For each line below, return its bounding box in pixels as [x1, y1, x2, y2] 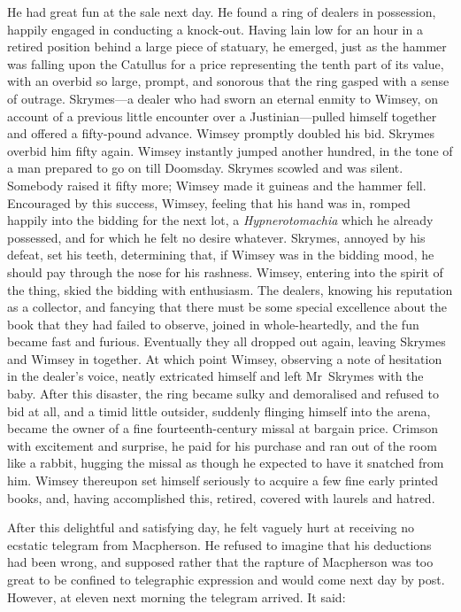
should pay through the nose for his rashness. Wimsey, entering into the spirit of [7, 262, 443, 281]
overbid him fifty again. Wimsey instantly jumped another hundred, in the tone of [7, 141, 453, 159]
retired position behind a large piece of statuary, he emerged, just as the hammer [7, 37, 447, 56]
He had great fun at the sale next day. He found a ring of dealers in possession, [7, 3, 436, 20]
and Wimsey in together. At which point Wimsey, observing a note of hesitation [7, 349, 442, 368]
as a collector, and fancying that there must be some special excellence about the [7, 298, 447, 316]
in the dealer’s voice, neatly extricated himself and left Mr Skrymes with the [7, 367, 424, 385]
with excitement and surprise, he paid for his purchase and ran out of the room [7, 436, 437, 454]
